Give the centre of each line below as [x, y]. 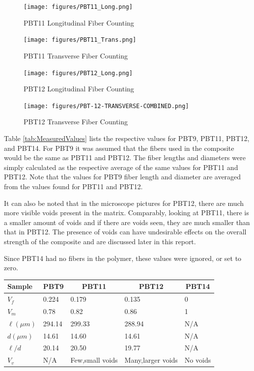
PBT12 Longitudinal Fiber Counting [79, 89]
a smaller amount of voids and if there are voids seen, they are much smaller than [127, 222]
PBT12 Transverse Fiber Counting [76, 122]
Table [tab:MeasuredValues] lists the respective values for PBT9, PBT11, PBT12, [127, 138]
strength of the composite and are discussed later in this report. [100, 241]
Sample [20, 286]
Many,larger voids [151, 360]
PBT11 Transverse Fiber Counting [76, 55]
